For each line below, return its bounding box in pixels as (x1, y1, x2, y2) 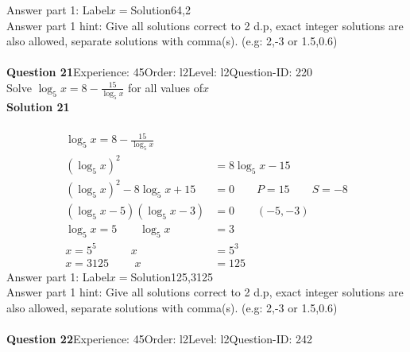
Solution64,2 (130, 2, 191, 17)
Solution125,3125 (130, 268, 214, 284)
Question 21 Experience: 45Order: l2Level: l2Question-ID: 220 (6, 64, 312, 80)
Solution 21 (6, 98, 70, 114)
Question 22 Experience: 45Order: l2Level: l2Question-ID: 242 (6, 331, 312, 347)
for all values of (128, 79, 203, 95)
